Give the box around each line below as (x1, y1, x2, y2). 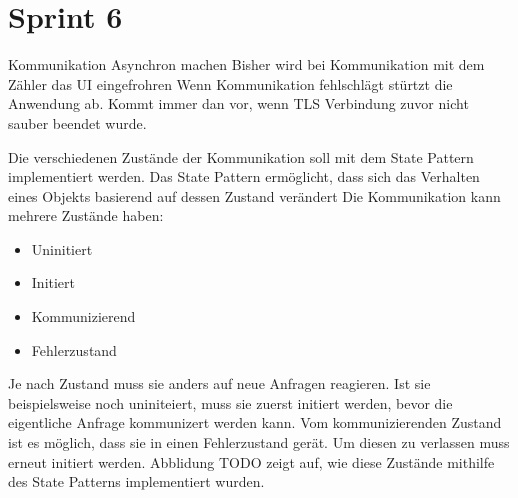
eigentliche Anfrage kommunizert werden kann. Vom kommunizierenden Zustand (8, 412, 502, 433)
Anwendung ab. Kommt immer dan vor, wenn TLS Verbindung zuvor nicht (8, 93, 469, 114)
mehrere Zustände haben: (8, 205, 164, 226)
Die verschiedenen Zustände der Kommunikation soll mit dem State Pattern (8, 146, 474, 167)
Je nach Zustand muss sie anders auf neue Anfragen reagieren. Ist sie (8, 373, 431, 394)
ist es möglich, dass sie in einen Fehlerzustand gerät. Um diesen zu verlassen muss (8, 432, 510, 453)
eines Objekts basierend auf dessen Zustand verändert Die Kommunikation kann (8, 185, 501, 206)
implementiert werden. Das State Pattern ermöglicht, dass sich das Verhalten (8, 166, 480, 187)
